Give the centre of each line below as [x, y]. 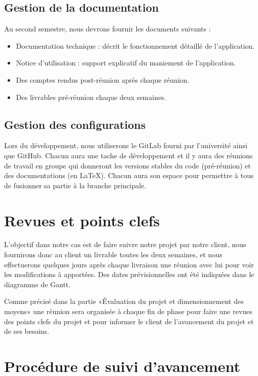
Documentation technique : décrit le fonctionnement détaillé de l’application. [135, 45]
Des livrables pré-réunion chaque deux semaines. [91, 97]
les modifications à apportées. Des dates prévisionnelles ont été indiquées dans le [129, 274]
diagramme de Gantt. [38, 284]
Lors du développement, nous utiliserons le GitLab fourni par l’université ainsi [126, 145]
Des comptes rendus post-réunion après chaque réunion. [103, 79]
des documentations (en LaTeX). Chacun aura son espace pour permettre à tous [129, 175]
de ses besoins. [27, 331]
